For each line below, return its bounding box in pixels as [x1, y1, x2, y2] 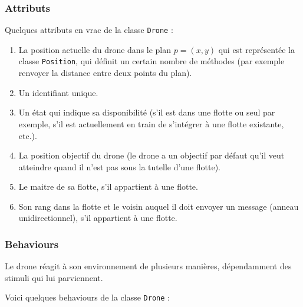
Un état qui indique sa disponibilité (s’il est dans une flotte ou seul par [18, 106, 275, 118]
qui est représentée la [218, 43, 295, 55]
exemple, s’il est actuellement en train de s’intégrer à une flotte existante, [18, 117, 284, 130]
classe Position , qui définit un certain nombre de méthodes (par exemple [18, 55, 285, 67]
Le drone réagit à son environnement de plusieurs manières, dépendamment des [5, 260, 292, 272]
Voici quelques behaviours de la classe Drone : [5, 291, 170, 303]
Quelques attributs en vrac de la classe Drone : [5, 24, 173, 36]
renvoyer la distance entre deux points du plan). [18, 67, 192, 79]
